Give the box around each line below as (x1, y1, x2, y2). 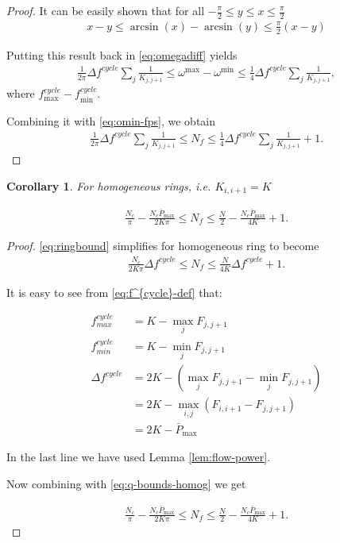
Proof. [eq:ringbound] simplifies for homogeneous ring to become (6, 237, 319, 254)
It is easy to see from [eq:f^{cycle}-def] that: (6, 283, 222, 300)
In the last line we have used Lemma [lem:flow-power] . (6, 449, 271, 465)
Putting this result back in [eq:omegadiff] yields (6, 46, 238, 63)
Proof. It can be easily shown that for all (6, 2, 205, 18)
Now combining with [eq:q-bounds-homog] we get (6, 475, 246, 491)
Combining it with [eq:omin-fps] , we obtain (6, 112, 216, 129)
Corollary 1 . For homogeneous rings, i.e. (6, 177, 211, 194)
